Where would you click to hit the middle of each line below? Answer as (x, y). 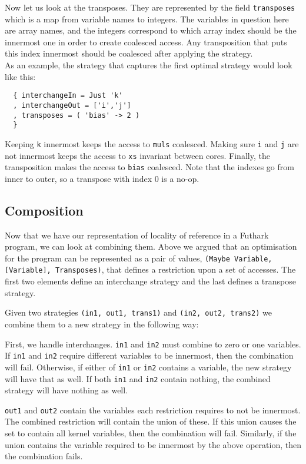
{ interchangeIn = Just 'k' (68, 96)
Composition (44, 210)
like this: (20, 76)
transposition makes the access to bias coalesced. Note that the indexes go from (149, 167)
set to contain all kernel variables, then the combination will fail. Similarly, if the (151, 433)
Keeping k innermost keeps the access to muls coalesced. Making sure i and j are (152, 143)
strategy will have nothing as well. (66, 390)
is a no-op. (180, 178)
